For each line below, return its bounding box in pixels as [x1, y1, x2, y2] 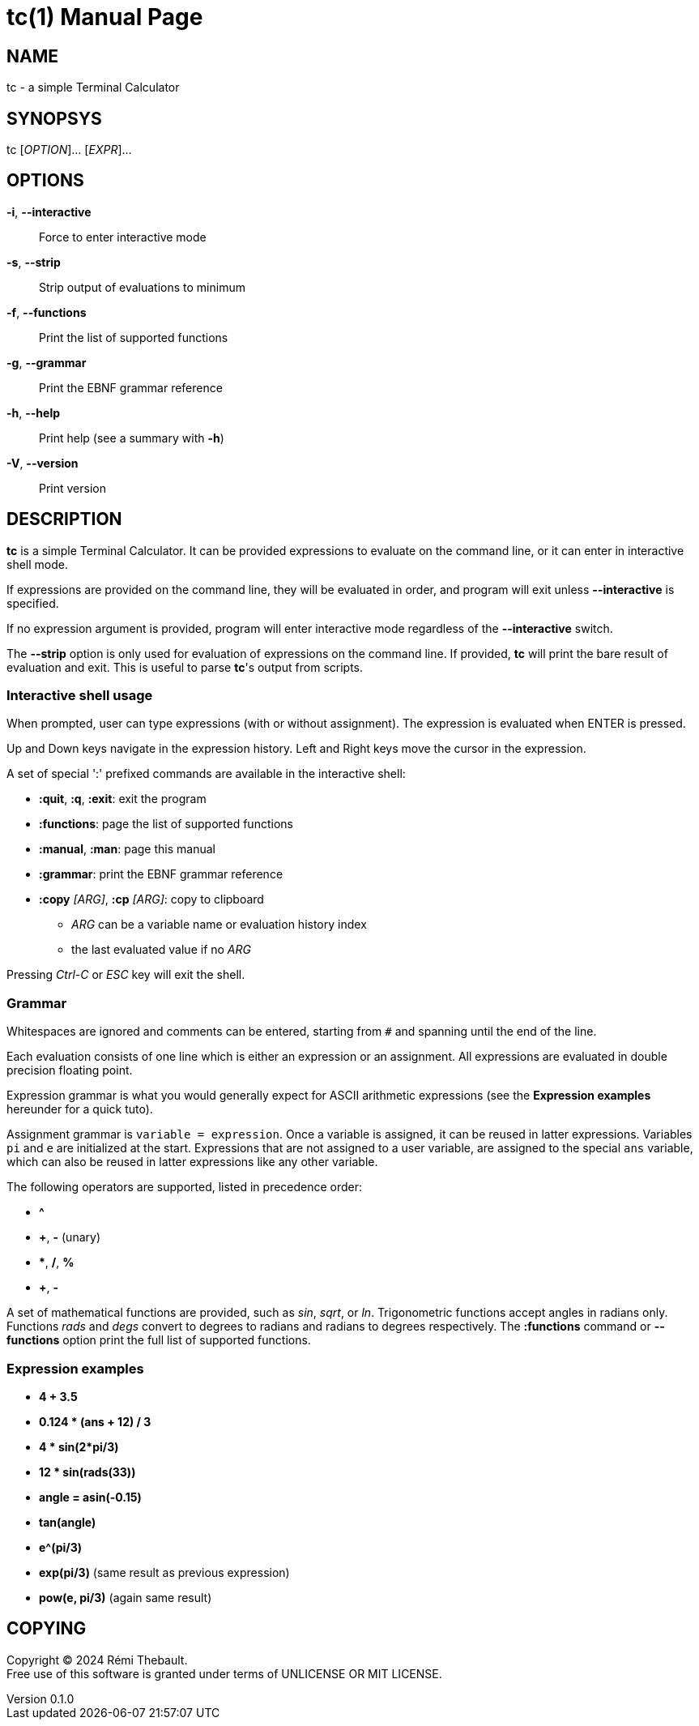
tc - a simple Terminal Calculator [6, 80, 180, 95]
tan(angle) [39, 1515, 96, 1529]
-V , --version [6, 455, 79, 470]
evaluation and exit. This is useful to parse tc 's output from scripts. [6, 660, 364, 674]
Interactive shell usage [6, 687, 153, 704]
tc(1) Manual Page [6, 3, 203, 31]
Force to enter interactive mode [39, 229, 207, 244]
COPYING [6, 1618, 87, 1639]
